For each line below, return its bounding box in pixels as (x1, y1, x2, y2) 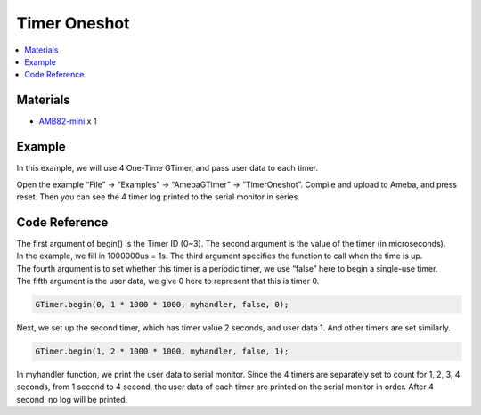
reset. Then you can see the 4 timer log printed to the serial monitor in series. (16, 191, 300, 202)
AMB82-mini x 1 (38, 116, 97, 126)
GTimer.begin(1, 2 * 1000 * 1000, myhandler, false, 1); (35, 346, 289, 356)
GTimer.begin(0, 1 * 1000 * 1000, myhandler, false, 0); (35, 299, 289, 309)
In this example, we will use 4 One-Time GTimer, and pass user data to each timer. (16, 163, 319, 174)
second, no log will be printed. (16, 394, 128, 404)
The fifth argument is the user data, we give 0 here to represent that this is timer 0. (16, 276, 320, 286)
